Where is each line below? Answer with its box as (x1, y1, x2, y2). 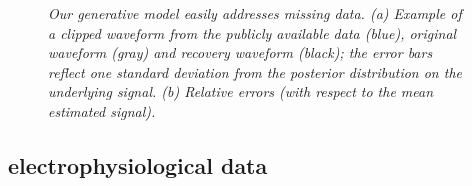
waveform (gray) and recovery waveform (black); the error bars (48, 42, 433, 63)
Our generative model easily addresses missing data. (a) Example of (48, 3, 462, 23)
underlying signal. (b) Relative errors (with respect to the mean (48, 81, 434, 102)
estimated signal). (48, 100, 156, 121)
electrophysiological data (8, 149, 268, 180)
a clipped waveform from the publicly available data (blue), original (48, 22, 457, 43)
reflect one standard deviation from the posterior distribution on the (48, 61, 462, 82)
